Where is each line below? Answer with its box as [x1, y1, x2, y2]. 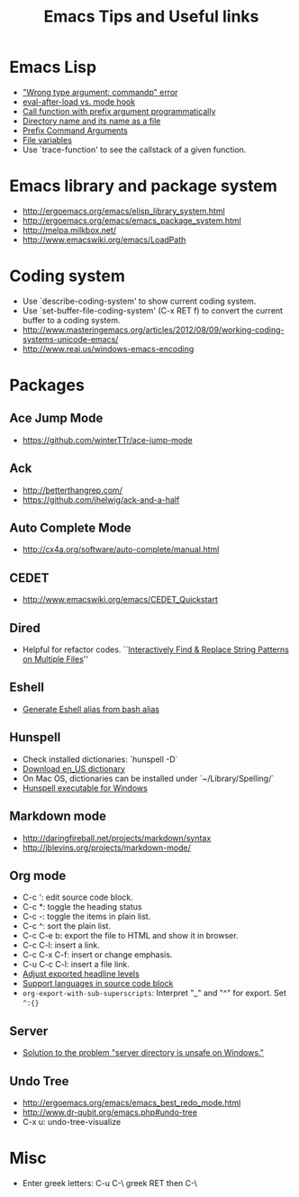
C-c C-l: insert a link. [22, 939, 101, 951]
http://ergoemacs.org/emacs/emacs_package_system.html [22, 214, 241, 226]
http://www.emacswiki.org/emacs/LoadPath [22, 234, 186, 245]
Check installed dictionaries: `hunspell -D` [22, 754, 178, 765]
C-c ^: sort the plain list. [22, 920, 111, 931]
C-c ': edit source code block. [22, 892, 133, 902]
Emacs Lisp [9, 57, 97, 77]
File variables [22, 134, 72, 145]
